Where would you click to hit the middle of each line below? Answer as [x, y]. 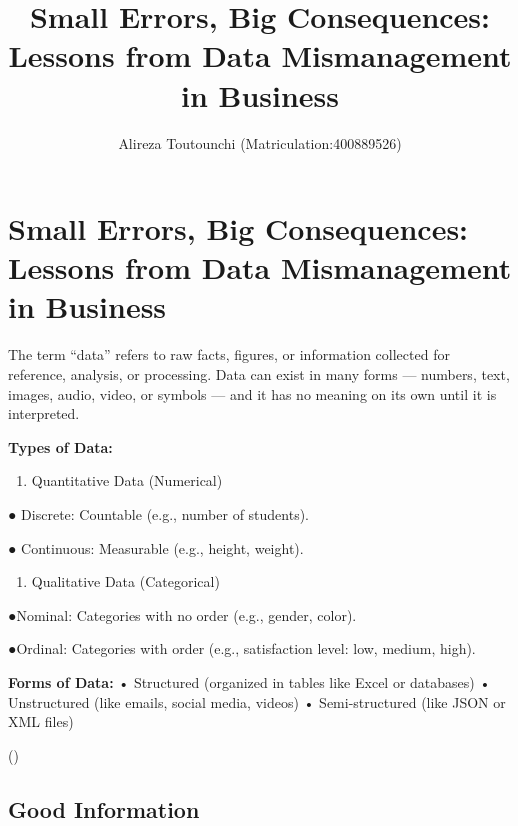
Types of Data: [60, 446]
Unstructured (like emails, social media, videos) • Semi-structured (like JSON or [257, 701]
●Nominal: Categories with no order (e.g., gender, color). [182, 614]
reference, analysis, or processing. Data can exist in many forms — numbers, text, [259, 374]
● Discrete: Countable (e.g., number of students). [159, 513]
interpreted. [44, 413]
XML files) [41, 721]
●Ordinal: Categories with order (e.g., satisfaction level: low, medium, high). [242, 648]
